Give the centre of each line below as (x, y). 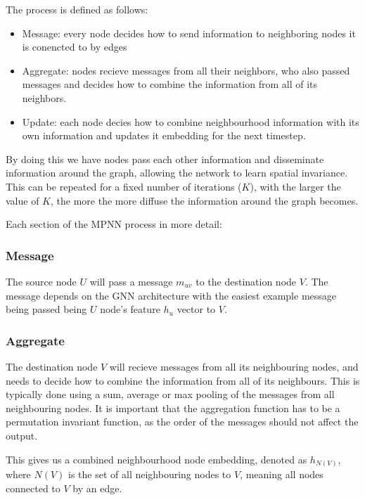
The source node (41, 281)
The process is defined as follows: (77, 9)
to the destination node (246, 281)
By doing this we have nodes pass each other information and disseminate (165, 159)
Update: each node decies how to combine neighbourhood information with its (191, 121)
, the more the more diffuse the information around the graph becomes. (205, 200)
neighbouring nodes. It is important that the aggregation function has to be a (173, 408)
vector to (196, 309)
